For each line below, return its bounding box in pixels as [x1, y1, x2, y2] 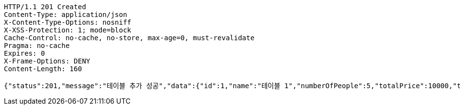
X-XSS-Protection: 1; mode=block [4, 26, 132, 34]
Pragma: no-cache [4, 42, 70, 49]
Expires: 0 [4, 49, 45, 57]
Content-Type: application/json [4, 11, 127, 18]
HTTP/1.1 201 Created [4, 3, 86, 11]
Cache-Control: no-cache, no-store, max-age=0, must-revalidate [4, 34, 255, 42]
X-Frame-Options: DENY [4, 57, 91, 65]
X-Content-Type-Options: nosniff [4, 18, 132, 26]
